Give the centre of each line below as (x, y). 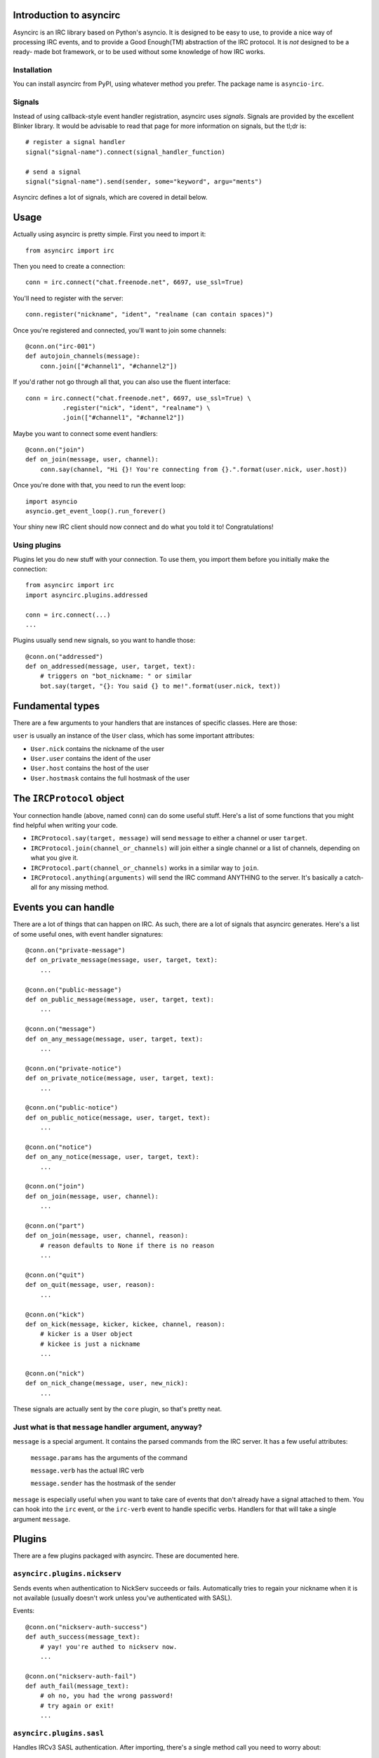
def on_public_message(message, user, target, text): (120, 1000)
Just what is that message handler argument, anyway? (108, 1427)
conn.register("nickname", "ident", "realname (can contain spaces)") (149, 314)
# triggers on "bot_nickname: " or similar (116, 676)
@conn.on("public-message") (74, 989)
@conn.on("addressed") (65, 656)
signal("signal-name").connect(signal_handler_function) (126, 152)
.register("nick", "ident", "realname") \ (136, 408)
